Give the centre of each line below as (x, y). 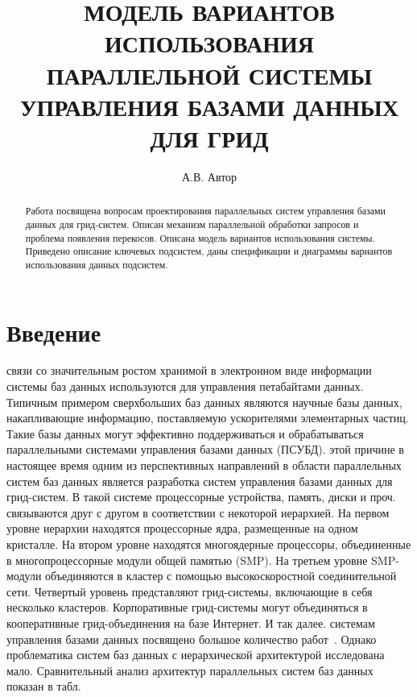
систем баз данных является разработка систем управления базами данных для (200, 481)
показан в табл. (44, 686)
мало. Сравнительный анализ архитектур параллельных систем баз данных (190, 670)
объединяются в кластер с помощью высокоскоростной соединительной (221, 576)
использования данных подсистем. (97, 264)
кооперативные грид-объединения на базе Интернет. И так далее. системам (191, 622)
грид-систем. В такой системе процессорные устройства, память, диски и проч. (201, 497)
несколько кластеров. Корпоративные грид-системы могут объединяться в (187, 607)
